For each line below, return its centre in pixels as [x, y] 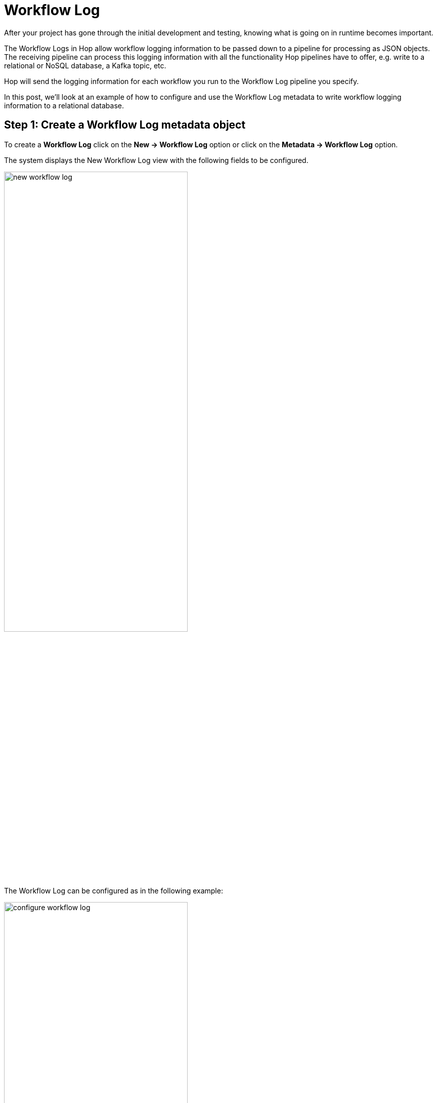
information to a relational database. [64, 105]
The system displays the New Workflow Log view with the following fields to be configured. [156, 160]
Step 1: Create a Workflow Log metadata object [125, 125]
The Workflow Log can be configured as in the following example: [114, 891]
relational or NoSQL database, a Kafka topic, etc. [85, 65]
